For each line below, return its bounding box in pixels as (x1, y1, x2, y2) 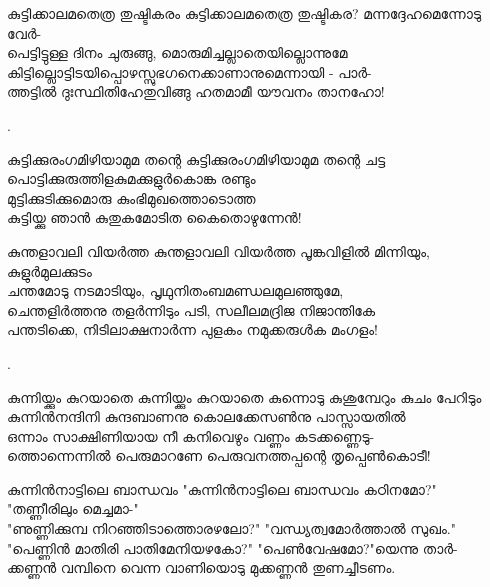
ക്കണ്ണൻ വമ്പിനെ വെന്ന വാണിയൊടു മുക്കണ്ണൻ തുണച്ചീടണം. (7, 557, 396, 578)
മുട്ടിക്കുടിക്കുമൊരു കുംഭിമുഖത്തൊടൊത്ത (7, 187, 256, 208)
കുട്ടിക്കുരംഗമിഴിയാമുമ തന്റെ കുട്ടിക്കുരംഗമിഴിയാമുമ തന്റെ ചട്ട (7, 148, 386, 169)
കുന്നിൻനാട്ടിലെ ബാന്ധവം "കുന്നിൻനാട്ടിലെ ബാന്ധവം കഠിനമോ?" (7, 478, 437, 499)
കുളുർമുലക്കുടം (7, 260, 92, 281)
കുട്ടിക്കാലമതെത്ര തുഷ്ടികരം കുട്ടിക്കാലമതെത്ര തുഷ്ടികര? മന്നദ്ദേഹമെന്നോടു (7, 3, 482, 23)
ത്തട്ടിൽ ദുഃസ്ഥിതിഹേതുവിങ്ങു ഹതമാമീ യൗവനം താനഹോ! (7, 81, 385, 102)
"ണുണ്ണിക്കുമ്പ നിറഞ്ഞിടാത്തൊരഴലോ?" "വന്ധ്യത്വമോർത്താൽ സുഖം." (7, 518, 456, 539)
